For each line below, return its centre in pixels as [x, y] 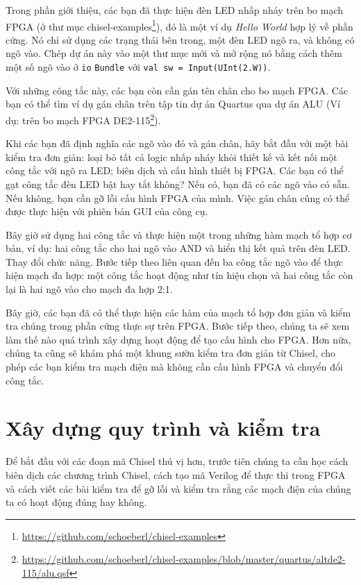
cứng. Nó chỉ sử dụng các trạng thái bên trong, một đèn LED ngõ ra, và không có [180, 39]
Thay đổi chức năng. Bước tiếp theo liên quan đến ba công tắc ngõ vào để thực [174, 261]
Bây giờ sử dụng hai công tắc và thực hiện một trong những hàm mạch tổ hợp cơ [179, 234]
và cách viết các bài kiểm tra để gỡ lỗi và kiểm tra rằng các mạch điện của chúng [178, 488]
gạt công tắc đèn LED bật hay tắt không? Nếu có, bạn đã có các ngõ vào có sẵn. [178, 184]
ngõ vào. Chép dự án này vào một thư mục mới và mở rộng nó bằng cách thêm [174, 53]
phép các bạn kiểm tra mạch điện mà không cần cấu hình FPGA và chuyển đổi [174, 367]
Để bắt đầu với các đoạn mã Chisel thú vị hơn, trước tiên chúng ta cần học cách [177, 461]
